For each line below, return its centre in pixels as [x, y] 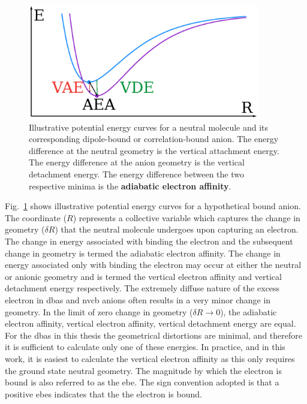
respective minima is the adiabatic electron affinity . [130, 186]
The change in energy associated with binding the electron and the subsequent [149, 241]
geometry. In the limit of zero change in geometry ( [99, 311]
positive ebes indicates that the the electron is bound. [103, 394]
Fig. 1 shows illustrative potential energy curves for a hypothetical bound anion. [153, 206]
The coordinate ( [36, 217]
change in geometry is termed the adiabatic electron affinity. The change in [143, 253]
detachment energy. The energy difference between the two [137, 174]
